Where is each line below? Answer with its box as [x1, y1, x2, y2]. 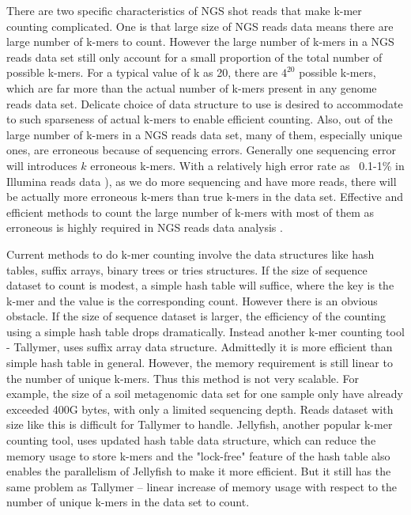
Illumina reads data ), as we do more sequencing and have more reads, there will [6, 172, 397, 189]
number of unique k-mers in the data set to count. [6, 494, 250, 510]
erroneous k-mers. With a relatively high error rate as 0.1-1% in [90, 157, 405, 173]
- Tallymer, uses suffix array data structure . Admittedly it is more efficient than [6, 339, 393, 355]
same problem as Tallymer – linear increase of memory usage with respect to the [6, 478, 398, 494]
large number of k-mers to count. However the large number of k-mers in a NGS [6, 33, 394, 50]
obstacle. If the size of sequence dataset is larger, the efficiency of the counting [6, 308, 386, 324]
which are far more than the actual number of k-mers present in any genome [6, 79, 377, 96]
